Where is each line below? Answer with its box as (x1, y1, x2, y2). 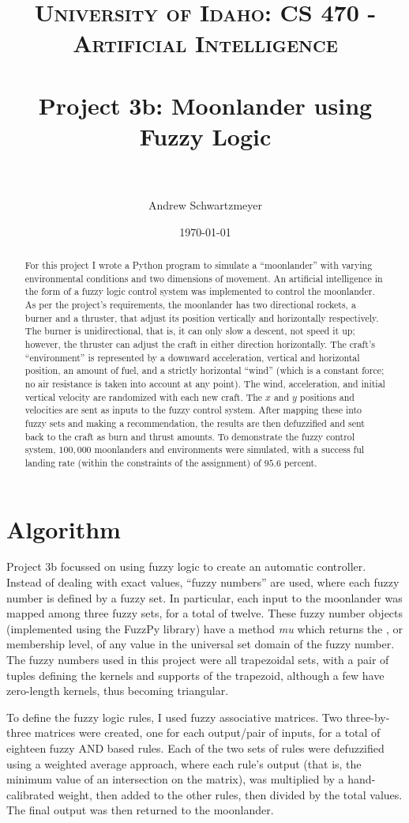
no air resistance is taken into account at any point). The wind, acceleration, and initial (24, 376, 385, 390)
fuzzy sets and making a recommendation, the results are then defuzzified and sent (24, 416, 365, 429)
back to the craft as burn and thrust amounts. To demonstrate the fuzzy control (24, 429, 355, 443)
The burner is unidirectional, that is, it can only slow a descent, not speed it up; (24, 324, 355, 338)
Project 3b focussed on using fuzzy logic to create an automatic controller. (6, 558, 366, 575)
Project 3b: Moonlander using (38, 89, 373, 121)
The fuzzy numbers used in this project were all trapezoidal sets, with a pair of (6, 651, 389, 668)
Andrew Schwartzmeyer (148, 197, 262, 213)
